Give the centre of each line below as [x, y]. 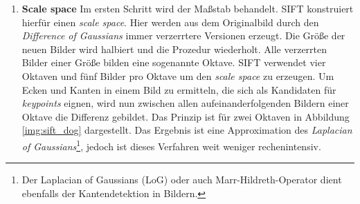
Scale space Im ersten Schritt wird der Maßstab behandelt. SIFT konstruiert [188, 8]
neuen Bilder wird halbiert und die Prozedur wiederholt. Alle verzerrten [174, 49]
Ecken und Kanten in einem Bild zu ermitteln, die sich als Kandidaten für [179, 89]
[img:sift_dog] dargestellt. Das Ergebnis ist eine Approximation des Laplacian [187, 130]
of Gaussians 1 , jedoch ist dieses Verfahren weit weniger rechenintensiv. [171, 145]
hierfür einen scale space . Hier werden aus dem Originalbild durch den [170, 22]
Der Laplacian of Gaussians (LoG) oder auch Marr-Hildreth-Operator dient [182, 180]
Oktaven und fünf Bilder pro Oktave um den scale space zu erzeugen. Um [178, 75]
